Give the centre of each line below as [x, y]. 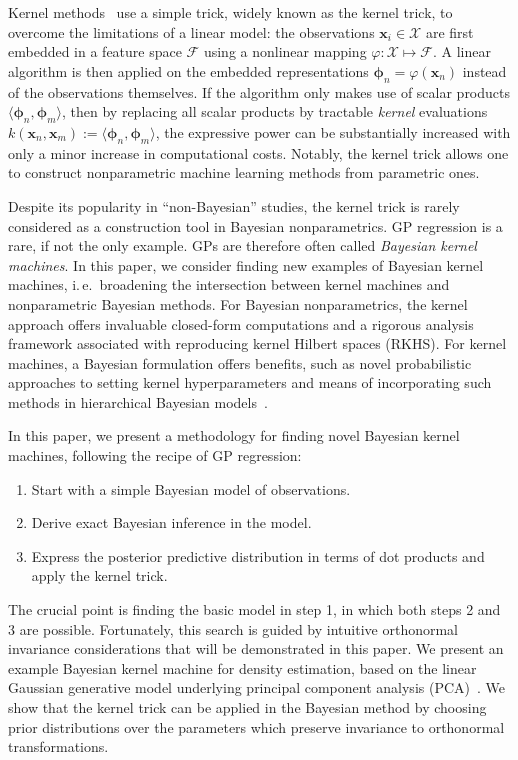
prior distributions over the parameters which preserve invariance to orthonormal [256, 726]
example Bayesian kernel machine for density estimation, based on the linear [242, 667]
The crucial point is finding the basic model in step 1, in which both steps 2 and [254, 609]
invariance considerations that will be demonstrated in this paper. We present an [256, 648]
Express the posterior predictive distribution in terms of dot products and [258, 555]
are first [449, 31]
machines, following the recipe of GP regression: [155, 455]
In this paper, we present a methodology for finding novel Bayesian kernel [234, 435]
